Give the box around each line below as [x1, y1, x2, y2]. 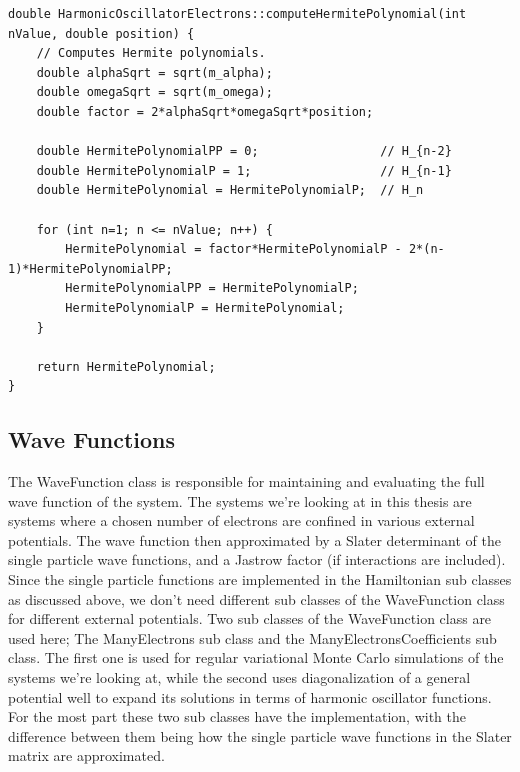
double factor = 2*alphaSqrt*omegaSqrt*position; [36, 104, 374, 119]
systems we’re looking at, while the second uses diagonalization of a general [8, 667, 471, 688]
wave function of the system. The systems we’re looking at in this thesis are [8, 490, 472, 511]
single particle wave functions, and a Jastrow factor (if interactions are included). [8, 549, 506, 570]
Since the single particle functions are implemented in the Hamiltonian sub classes [8, 569, 512, 590]
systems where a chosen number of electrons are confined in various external [8, 510, 475, 531]
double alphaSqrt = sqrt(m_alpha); [36, 65, 273, 80]
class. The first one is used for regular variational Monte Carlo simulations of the [8, 647, 504, 668]
